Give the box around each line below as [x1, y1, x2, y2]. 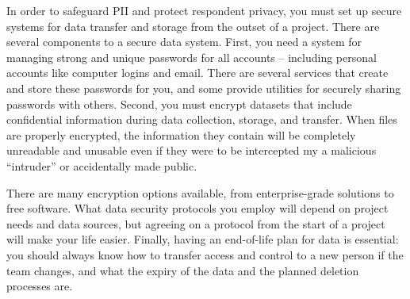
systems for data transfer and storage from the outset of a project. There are [6, 17, 380, 34]
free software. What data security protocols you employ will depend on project [6, 200, 389, 217]
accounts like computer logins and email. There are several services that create [6, 64, 389, 81]
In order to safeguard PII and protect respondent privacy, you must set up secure [6, 2, 402, 18]
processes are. [6, 278, 73, 294]
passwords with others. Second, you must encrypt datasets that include [6, 95, 352, 112]
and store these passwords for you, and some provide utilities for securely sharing [6, 79, 401, 96]
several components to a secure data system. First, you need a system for [6, 33, 362, 50]
